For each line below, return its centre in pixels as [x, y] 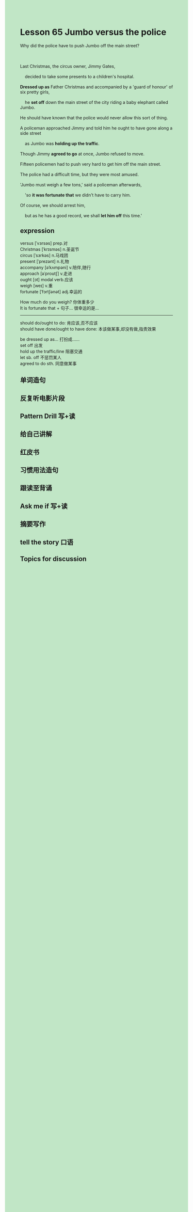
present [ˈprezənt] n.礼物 [45, 261]
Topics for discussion [53, 559]
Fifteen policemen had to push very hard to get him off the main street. [91, 164]
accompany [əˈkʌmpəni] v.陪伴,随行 [56, 267]
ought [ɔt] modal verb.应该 [47, 279]
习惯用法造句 [39, 470]
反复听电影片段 [42, 398]
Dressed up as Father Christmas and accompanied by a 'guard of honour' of [96, 87]
